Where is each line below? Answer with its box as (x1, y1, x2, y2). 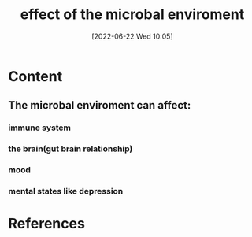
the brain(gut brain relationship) (8, 143, 133, 154)
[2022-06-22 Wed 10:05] (91, 31, 173, 41)
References (8, 215, 85, 233)
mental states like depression (8, 186, 124, 197)
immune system (8, 122, 71, 133)
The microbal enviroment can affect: (8, 98, 191, 112)
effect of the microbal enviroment (20, 6, 245, 24)
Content (8, 67, 63, 85)
